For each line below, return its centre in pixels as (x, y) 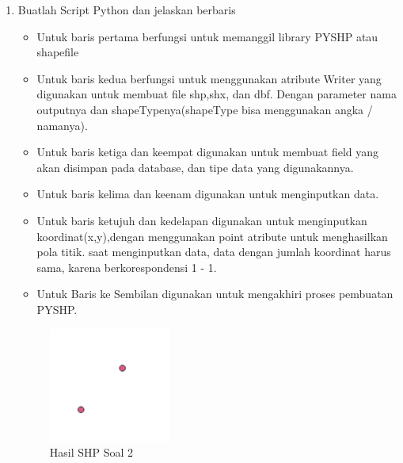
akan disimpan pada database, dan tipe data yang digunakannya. (195, 167)
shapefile (58, 52)
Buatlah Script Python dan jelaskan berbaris (127, 10)
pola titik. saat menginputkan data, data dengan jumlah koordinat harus (214, 252)
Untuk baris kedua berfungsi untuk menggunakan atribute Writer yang (209, 78)
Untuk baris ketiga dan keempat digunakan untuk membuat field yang (208, 152)
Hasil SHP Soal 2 (91, 452)
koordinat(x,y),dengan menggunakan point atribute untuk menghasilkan (212, 236)
